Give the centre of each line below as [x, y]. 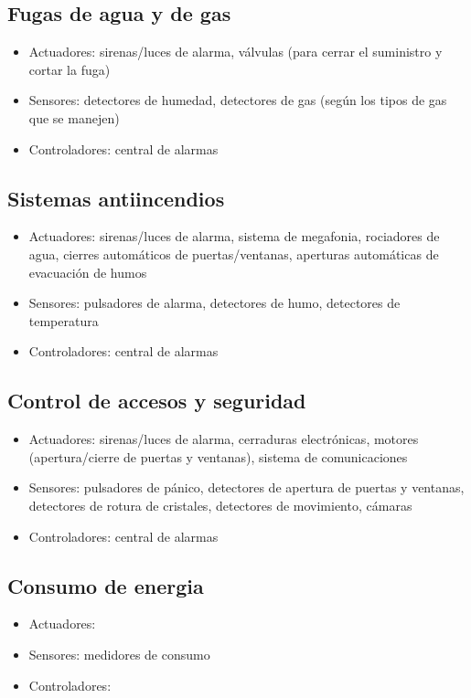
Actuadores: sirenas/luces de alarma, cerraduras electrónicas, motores [224, 439]
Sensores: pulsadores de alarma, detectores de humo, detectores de [214, 303]
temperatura [64, 320]
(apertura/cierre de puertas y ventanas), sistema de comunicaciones [218, 456]
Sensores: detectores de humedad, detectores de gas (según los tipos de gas [238, 100]
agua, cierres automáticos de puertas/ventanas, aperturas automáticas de [234, 254]
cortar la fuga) [70, 69]
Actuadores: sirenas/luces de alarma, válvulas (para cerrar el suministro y [235, 52]
